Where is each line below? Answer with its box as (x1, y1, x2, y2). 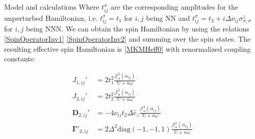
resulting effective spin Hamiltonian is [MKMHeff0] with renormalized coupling (4, 43, 251, 54)
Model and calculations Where (4, 2, 99, 12)
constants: (4, 53, 36, 64)
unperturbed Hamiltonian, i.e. (4, 12, 98, 23)
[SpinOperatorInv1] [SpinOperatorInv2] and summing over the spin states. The (4, 33, 251, 44)
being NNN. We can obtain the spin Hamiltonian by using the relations (25, 23, 249, 34)
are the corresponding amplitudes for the (111, 2, 239, 12)
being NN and (146, 12, 190, 23)
